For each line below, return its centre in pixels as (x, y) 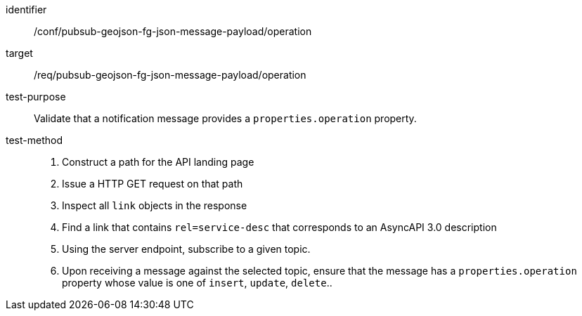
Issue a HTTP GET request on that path (153, 184)
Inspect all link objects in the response (155, 205)
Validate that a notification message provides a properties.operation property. (225, 118)
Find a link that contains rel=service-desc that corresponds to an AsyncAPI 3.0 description (279, 227)
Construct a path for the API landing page (158, 162)
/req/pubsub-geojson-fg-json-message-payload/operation (170, 75)
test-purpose (36, 97)
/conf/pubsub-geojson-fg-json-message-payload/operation (173, 31)
